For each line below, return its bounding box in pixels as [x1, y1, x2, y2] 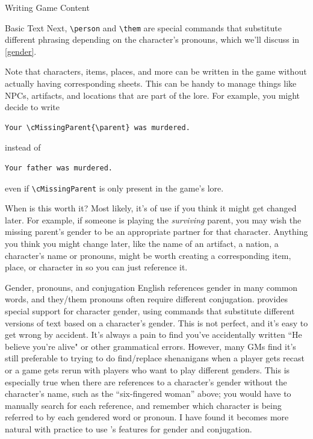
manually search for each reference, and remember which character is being [5, 399, 282, 411]
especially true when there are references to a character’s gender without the [5, 375, 287, 388]
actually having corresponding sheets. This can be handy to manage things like [5, 77, 297, 90]
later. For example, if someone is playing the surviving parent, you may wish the [5, 213, 302, 226]
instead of [5, 141, 41, 154]
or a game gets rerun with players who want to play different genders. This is [5, 363, 290, 376]
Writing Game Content [5, 1, 90, 13]
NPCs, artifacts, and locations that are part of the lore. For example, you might [5, 89, 300, 101]
